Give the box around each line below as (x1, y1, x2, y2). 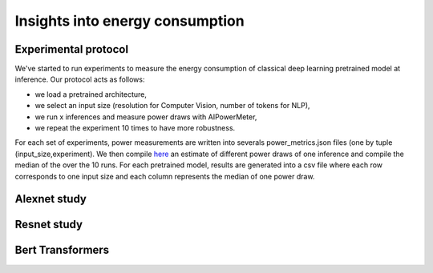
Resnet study (14, 218, 83, 231)
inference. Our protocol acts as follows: (14, 74, 145, 84)
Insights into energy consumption (14, 12, 245, 30)
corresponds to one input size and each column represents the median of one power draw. (14, 171, 315, 181)
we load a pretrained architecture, (34, 89, 148, 99)
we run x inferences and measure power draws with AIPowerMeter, (34, 112, 257, 122)
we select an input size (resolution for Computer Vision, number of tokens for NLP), (34, 101, 310, 110)
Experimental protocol (14, 42, 128, 56)
